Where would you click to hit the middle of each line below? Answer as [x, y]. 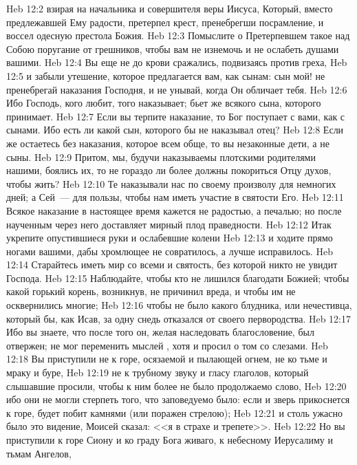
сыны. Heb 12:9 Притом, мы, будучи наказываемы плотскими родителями [161, 156]
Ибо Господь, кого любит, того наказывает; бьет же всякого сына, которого [164, 103]
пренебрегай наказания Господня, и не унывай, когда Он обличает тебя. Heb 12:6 [177, 89]
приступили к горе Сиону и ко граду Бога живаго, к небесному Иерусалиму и [170, 440]
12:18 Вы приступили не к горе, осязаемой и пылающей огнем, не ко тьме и [167, 359]
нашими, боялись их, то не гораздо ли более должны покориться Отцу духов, [169, 170]
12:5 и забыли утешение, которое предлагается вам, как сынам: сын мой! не [166, 75]
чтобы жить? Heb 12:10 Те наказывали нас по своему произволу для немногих [171, 183]
